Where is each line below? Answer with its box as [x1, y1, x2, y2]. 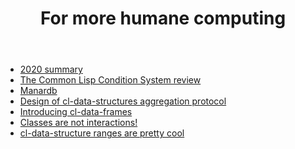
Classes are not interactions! [19, 117, 138, 129]
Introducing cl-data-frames [19, 106, 133, 118]
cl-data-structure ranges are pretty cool [19, 127, 185, 139]
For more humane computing [39, 7, 287, 30]
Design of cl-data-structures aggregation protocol [19, 95, 227, 107]
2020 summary [19, 63, 83, 76]
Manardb [19, 85, 58, 97]
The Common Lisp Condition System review [19, 74, 202, 86]
